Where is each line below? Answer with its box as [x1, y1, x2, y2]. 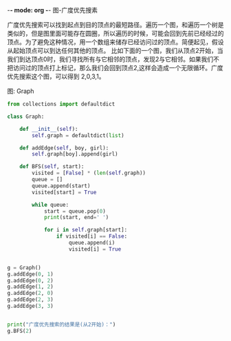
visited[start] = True [32, 189, 97, 196]
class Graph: [7, 113, 45, 120]
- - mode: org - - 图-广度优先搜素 [7, 6, 98, 14]
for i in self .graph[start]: [43, 227, 128, 234]
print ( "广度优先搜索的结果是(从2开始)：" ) [7, 321, 116, 328]
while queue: [32, 201, 69, 208]
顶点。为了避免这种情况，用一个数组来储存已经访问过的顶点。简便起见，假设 [7, 38, 224, 46]
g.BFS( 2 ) [7, 327, 32, 334]
